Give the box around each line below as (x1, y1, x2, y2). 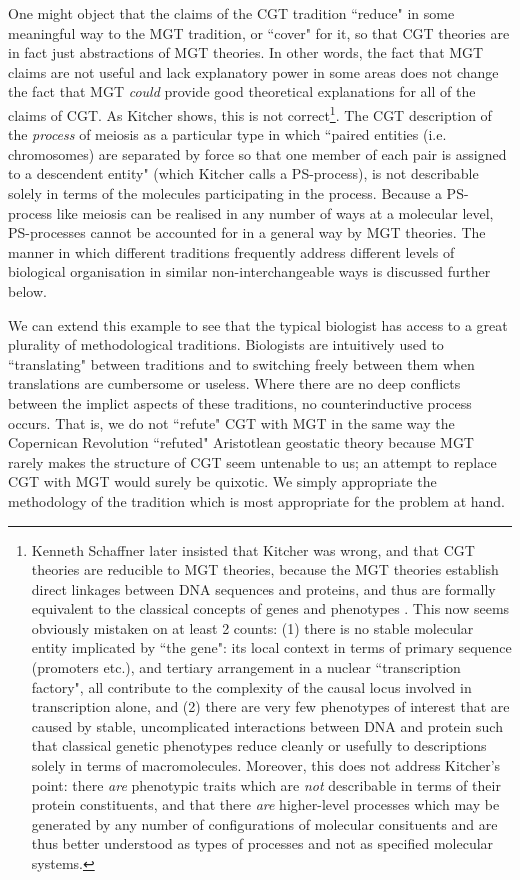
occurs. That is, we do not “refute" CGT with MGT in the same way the (8, 412, 455, 433)
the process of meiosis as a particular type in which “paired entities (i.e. (8, 124, 447, 145)
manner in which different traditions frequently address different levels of (8, 241, 455, 262)
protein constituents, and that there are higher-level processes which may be (31, 794, 500, 815)
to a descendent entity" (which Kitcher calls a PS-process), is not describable (8, 163, 479, 184)
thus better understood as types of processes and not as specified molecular (31, 833, 494, 854)
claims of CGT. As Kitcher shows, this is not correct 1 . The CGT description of (8, 101, 492, 125)
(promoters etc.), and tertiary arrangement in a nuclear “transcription (31, 657, 461, 678)
